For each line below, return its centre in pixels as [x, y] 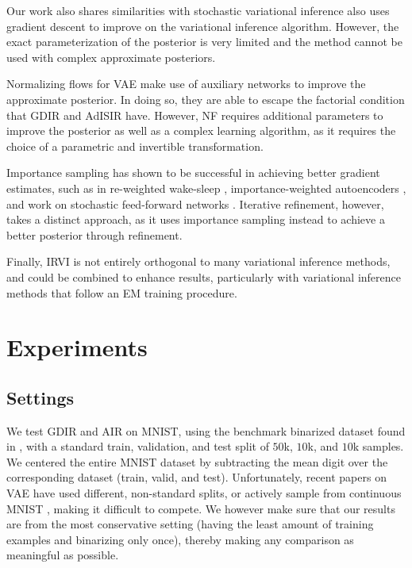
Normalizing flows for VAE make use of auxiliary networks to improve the [186, 84]
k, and [323, 446]
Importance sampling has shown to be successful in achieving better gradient [193, 173]
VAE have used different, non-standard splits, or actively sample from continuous [204, 493]
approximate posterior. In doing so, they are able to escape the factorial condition [206, 99]
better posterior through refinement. [94, 234]
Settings [40, 397]
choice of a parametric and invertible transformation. [135, 146]
